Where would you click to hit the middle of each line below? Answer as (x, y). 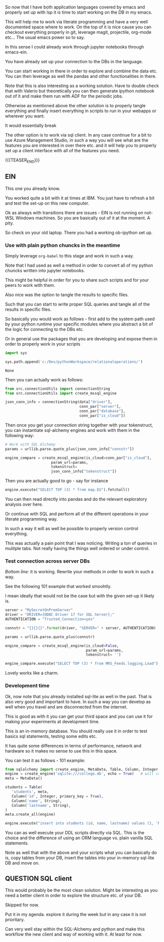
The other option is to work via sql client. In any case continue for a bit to (78, 135)
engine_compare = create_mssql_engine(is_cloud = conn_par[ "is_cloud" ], (78, 458)
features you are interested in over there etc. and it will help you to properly (81, 145)
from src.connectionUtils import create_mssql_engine (61, 393)
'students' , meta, (30, 792)
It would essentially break (31, 125)
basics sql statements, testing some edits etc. (51, 736)
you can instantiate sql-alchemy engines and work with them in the (72, 430)
